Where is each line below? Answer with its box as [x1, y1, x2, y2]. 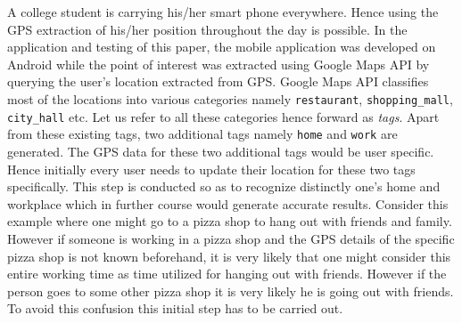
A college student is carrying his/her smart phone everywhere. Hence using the [7, 3, 439, 20]
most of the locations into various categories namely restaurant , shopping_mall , [7, 89, 453, 108]
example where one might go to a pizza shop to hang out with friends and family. [7, 212, 452, 230]
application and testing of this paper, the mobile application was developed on [7, 37, 436, 56]
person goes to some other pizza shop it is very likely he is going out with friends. [7, 281, 454, 300]
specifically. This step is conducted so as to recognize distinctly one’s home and [7, 177, 441, 196]
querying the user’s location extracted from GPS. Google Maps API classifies [7, 72, 429, 91]
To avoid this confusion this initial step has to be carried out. [7, 299, 343, 318]
